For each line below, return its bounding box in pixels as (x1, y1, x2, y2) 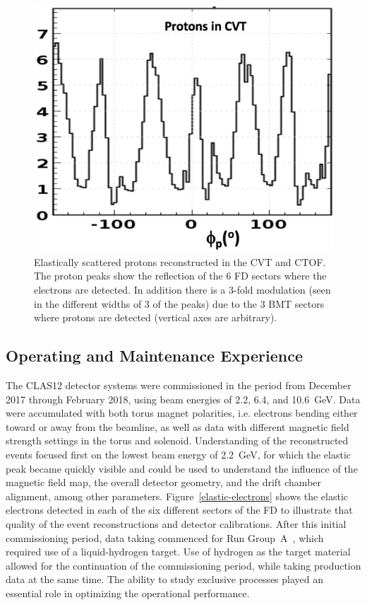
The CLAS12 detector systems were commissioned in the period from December (6, 377, 351, 392)
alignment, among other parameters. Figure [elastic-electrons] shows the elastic (6, 488, 348, 503)
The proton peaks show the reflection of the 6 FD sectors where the (34, 268, 327, 283)
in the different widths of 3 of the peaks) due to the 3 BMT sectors (34, 296, 325, 311)
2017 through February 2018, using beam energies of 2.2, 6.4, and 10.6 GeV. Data (6, 391, 361, 406)
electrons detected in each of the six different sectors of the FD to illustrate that (6, 502, 353, 517)
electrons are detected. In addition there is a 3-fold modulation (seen (34, 282, 331, 296)
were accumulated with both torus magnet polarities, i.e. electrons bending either (6, 405, 358, 420)
